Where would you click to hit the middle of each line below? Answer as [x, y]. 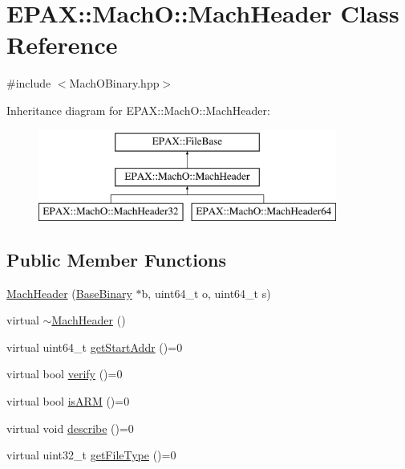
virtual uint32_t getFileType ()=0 [91, 455]
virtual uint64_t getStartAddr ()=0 [95, 347]
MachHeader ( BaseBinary [69, 293]
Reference [62, 45]
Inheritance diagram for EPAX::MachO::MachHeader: [138, 110]
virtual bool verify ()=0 [65, 374]
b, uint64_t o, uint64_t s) [206, 293]
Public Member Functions [116, 259]
